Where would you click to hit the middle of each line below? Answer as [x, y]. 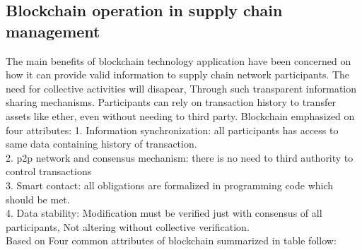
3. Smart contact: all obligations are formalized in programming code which [170, 185]
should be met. [38, 199]
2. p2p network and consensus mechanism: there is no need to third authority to [180, 157]
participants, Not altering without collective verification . [128, 226]
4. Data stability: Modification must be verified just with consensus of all [164, 213]
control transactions [49, 171]
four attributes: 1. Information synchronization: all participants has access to [172, 130]
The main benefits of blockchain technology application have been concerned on [179, 60]
